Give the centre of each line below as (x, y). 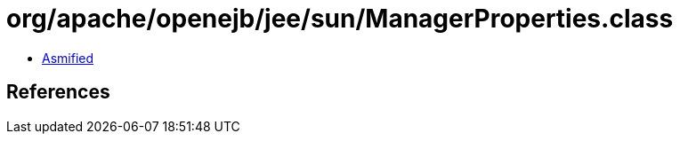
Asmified (68, 58)
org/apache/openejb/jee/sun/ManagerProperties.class (340, 19)
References (58, 92)
